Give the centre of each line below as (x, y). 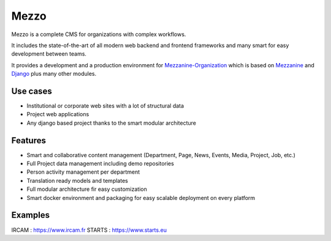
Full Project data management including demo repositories (100, 164)
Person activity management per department (83, 172)
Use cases (32, 91)
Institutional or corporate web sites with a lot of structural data (105, 106)
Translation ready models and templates (77, 180)
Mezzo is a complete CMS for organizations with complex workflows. (99, 34)
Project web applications (58, 114)
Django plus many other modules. (54, 74)
